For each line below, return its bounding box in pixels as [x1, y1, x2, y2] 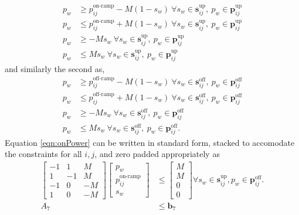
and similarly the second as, [5, 62, 105, 74]
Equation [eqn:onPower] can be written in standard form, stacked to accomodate [5, 136, 295, 148]
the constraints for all [5, 148, 82, 160]
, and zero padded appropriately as [94, 148, 220, 160]
